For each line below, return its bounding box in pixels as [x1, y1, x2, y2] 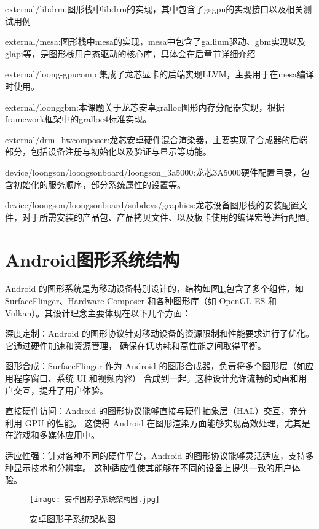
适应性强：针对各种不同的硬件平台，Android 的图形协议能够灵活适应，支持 [5, 449, 305, 461]
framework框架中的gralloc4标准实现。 [5, 112, 152, 125]
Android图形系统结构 [5, 246, 180, 272]
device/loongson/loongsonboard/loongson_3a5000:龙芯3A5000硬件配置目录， [5, 165, 301, 178]
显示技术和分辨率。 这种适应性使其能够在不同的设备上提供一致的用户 [13, 461, 292, 474]
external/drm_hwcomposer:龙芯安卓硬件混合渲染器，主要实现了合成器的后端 [5, 133, 308, 146]
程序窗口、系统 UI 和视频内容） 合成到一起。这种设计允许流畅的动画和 [13, 372, 299, 384]
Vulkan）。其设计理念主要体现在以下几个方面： [5, 306, 191, 319]
